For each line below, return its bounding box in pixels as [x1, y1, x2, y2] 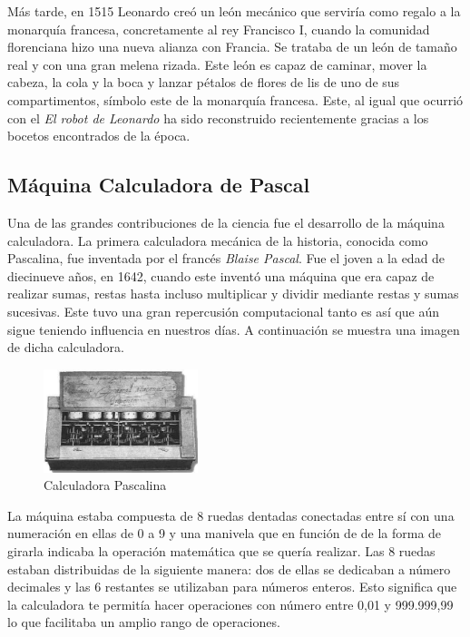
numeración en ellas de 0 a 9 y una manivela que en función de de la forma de [7, 524, 442, 543]
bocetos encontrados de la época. [7, 126, 191, 145]
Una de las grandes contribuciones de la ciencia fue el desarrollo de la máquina [7, 212, 445, 231]
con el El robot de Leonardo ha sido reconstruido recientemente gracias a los [7, 108, 429, 127]
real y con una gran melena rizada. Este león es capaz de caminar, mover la [7, 54, 427, 73]
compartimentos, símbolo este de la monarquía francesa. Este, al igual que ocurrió [7, 90, 464, 109]
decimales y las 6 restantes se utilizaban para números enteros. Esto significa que [7, 577, 457, 596]
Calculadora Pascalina [44, 475, 167, 495]
